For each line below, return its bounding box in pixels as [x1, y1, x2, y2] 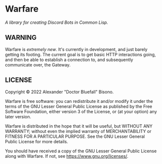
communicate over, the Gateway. [5, 62, 71, 67]
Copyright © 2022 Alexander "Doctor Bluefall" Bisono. [5, 89, 114, 95]
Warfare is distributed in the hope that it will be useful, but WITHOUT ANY [5, 123, 153, 129]
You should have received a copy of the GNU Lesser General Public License [5, 148, 157, 154]
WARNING [5, 33, 37, 42]
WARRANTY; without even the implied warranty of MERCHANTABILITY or [5, 128, 152, 134]
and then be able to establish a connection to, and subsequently [5, 57, 133, 63]
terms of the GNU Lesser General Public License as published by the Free [5, 103, 152, 109]
